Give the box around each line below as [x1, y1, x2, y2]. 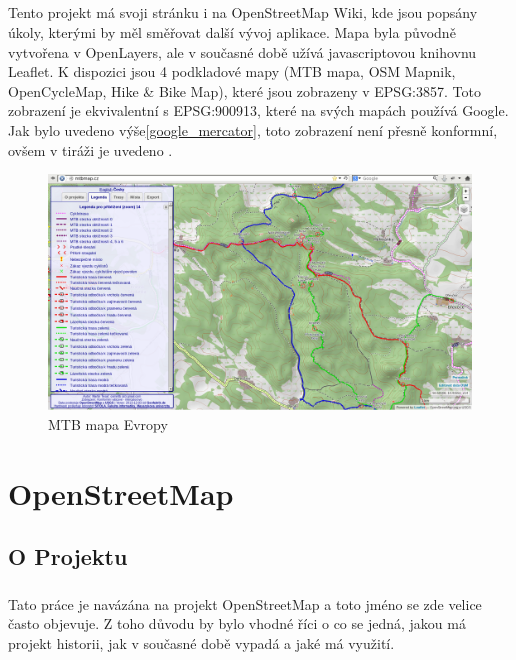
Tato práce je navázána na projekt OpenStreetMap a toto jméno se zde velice [8, 593, 482, 614]
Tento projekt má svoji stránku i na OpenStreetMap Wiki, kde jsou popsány [8, 2, 478, 23]
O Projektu [8, 541, 128, 572]
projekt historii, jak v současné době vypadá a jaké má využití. [8, 633, 395, 654]
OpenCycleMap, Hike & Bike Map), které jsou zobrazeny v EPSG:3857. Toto [8, 80, 481, 101]
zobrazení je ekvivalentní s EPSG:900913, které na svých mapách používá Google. [8, 100, 509, 121]
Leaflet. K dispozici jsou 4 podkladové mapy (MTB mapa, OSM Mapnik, [8, 61, 456, 82]
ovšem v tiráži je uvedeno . [8, 139, 173, 160]
